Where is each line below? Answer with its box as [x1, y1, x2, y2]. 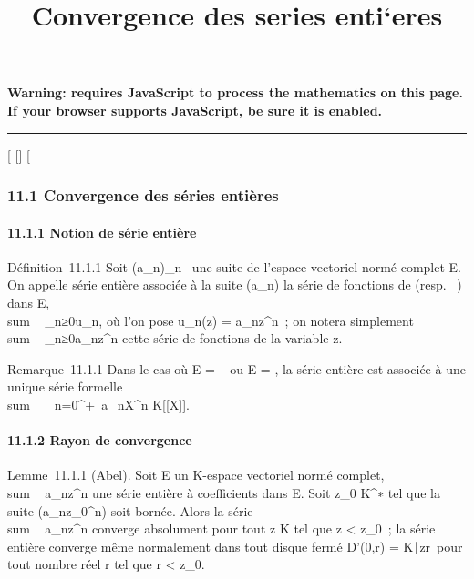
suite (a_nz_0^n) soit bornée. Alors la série [7, 501, 253, 520]
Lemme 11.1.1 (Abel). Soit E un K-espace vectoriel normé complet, [7, 465, 385, 484]
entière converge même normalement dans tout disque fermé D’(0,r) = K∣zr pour [7, 536, 463, 555]
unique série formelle [7, 377, 123, 396]
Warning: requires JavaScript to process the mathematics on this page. [7, 83, 463, 102]
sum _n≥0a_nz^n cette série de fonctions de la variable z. [7, 329, 343, 348]
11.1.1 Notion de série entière [7, 222, 197, 241]
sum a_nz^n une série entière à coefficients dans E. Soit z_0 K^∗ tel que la [7, 482, 440, 502]
